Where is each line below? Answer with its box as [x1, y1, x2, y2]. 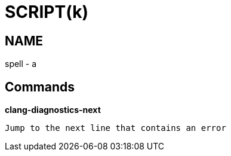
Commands [5, 79, 75, 94]
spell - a [5, 59, 37, 69]
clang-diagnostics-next [5, 105, 101, 115]
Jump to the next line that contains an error [5, 123, 226, 133]
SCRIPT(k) [5, 2, 88, 22]
